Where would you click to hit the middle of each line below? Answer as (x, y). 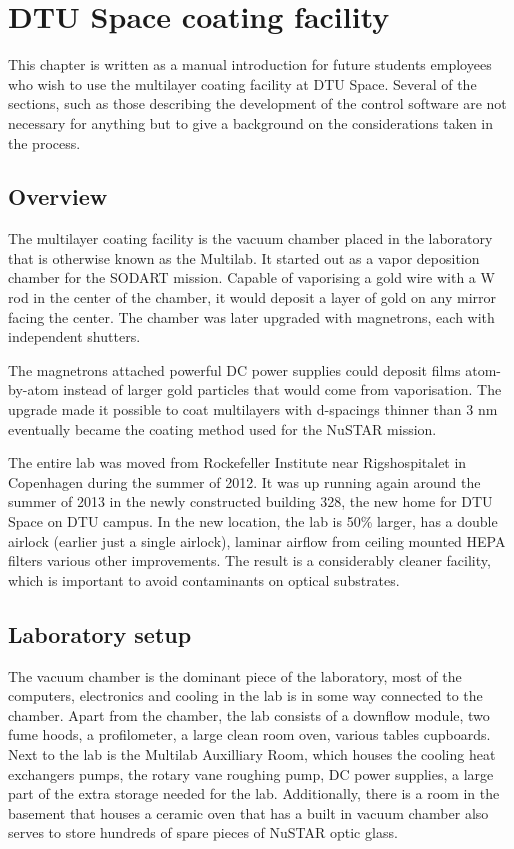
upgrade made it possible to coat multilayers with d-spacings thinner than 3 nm (253, 409)
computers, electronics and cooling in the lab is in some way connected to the (245, 695)
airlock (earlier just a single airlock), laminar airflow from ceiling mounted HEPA (257, 540)
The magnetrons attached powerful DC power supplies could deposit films (234, 369)
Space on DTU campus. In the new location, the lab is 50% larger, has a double (253, 521)
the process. (44, 142)
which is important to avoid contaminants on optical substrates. (204, 579)
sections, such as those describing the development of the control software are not (257, 103)
